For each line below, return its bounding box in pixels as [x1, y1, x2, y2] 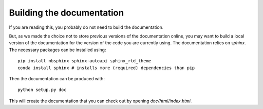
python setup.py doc [18, 87, 67, 92]
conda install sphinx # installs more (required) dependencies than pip [18, 65, 195, 71]
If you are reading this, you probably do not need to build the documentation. [9, 24, 164, 30]
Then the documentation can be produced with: [9, 75, 105, 81]
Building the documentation [9, 7, 124, 18]
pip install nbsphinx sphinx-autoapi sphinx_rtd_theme [18, 58, 151, 64]
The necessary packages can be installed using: [9, 47, 106, 53]
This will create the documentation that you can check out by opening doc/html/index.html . [9, 98, 192, 104]
